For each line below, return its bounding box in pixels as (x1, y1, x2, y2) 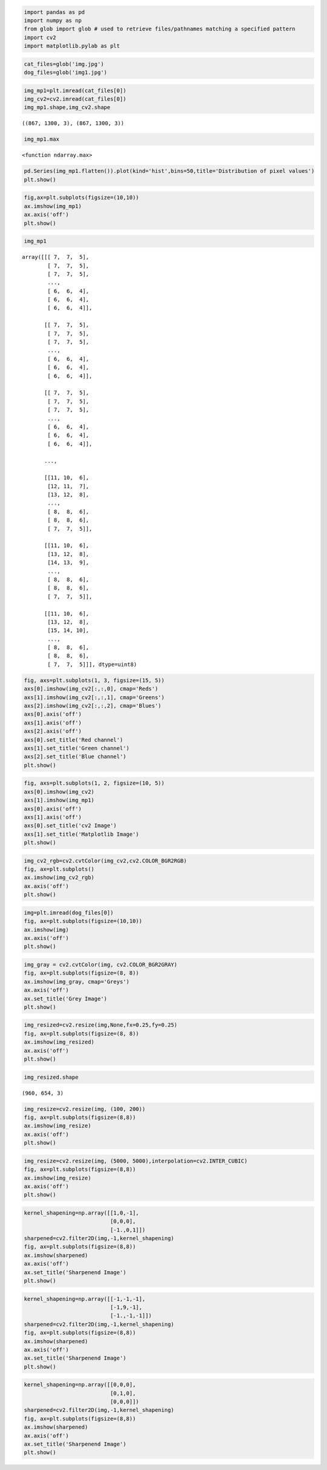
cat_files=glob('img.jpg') (24, 61, 104, 67)
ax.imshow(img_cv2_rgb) (24, 874, 95, 881)
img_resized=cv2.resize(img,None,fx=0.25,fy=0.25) (24, 1022, 178, 1029)
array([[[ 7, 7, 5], (22, 253, 90, 261)
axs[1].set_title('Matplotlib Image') (24, 831, 139, 837)
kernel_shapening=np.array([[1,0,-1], (24, 1209, 139, 1216)
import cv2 (24, 34, 56, 41)
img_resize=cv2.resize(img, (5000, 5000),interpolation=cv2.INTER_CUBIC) (24, 1157, 248, 1164)
